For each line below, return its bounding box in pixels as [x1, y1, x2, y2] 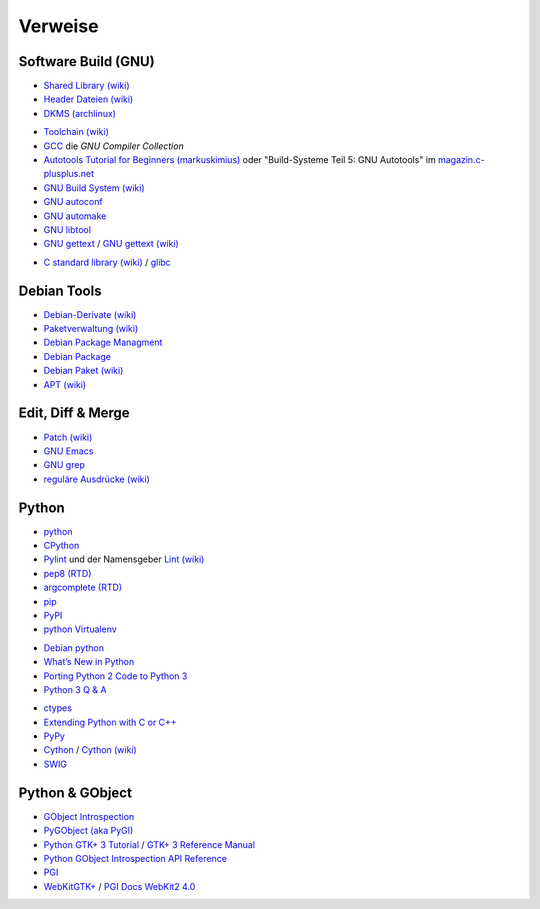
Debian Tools [18, 282, 102, 299]
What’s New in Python [43, 656, 135, 668]
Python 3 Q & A [43, 683, 107, 695]
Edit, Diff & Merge [18, 405, 130, 422]
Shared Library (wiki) [43, 80, 130, 92]
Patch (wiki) [43, 431, 93, 443]
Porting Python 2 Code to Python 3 [43, 670, 188, 682]
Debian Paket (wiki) [43, 365, 124, 377]
